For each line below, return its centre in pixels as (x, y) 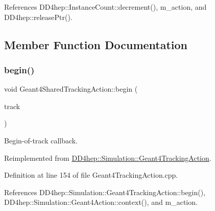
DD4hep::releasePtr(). (38, 17)
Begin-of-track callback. (41, 140)
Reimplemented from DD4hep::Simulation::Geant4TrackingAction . (108, 157)
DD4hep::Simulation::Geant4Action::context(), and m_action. (101, 202)
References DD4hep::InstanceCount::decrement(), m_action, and (105, 7)
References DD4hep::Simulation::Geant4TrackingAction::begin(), (105, 192)
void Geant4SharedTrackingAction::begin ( (71, 89)
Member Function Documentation (96, 44)
